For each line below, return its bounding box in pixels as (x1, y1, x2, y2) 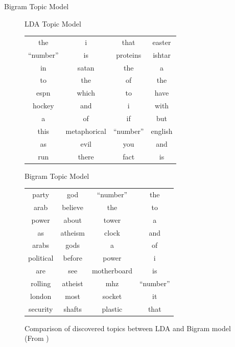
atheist (62, 277, 83, 288)
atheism (60, 227, 85, 238)
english (151, 125, 173, 136)
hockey (32, 100, 54, 111)
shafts (63, 303, 82, 314)
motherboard (91, 265, 132, 276)
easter (152, 36, 171, 47)
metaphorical (65, 125, 106, 136)
